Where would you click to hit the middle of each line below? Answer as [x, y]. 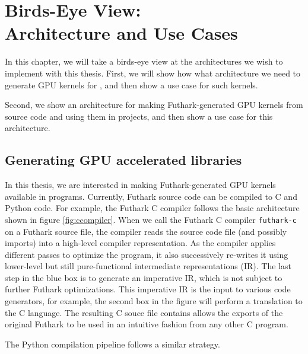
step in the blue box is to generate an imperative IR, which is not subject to [144, 277]
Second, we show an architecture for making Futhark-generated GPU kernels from [154, 105]
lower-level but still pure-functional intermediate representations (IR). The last [148, 266]
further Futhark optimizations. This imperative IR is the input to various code [148, 289]
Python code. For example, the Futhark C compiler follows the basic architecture [152, 208]
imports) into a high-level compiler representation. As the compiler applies [140, 243]
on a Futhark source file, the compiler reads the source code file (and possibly [146, 231]
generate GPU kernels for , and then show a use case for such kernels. [131, 84]
